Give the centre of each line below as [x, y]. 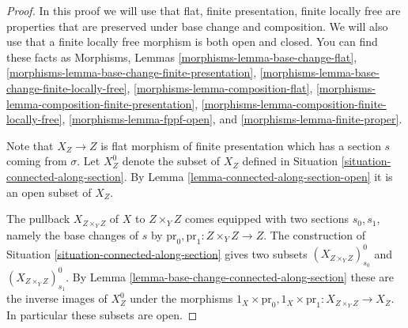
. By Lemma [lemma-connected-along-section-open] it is [258, 176]
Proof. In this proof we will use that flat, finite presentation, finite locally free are [204, 10]
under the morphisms [181, 298]
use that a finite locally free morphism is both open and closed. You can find [192, 41]
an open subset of [49, 192]
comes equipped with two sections [267, 219]
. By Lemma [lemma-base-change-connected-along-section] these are [230, 276]
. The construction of [315, 234]
